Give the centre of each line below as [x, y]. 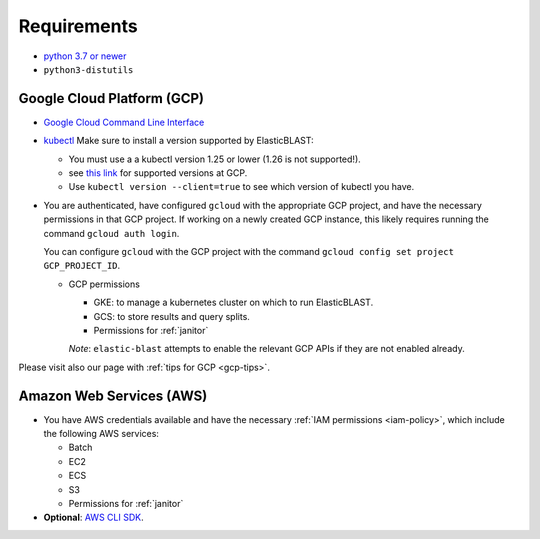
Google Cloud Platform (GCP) [111, 98]
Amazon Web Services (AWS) [113, 395]
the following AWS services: [101, 433]
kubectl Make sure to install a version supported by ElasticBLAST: [178, 141]
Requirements [78, 26]
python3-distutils [88, 69]
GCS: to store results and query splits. [171, 316]
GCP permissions [104, 284]
